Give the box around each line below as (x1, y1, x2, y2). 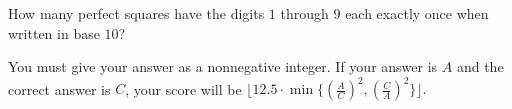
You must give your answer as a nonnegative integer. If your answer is (8, 56, 438, 77)
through (280, 3, 329, 23)
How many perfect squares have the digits (8, 3, 265, 23)
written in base (8, 22, 100, 43)
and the (456, 56, 504, 77)
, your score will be (125, 78, 242, 99)
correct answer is (8, 78, 111, 99)
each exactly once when (345, 3, 489, 23)
